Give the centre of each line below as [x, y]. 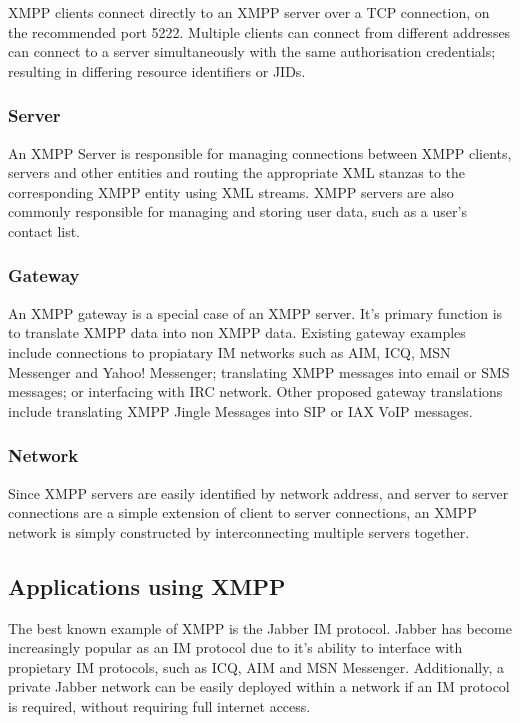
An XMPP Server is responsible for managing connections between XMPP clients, [260, 152]
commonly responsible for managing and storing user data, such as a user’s [237, 211]
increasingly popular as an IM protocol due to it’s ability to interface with [235, 647]
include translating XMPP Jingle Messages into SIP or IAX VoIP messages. [240, 410]
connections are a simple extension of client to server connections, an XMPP [242, 512]
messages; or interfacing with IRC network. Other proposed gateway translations [255, 391]
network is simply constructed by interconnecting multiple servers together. [239, 531]
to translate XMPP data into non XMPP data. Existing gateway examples [237, 332]
